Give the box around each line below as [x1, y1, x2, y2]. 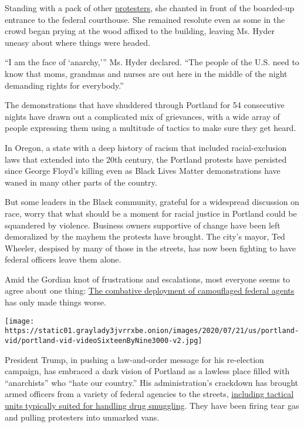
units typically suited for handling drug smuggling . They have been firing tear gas [5, 399, 299, 411]
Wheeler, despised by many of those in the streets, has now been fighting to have [5, 241, 296, 254]
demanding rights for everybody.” [5, 79, 124, 91]
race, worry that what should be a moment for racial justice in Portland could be [5, 207, 297, 219]
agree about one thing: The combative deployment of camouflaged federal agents [5, 284, 295, 297]
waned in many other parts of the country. [5, 176, 157, 188]
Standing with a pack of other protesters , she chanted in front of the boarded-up [5, 2, 295, 14]
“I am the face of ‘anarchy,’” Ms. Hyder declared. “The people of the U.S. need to [5, 56, 299, 68]
